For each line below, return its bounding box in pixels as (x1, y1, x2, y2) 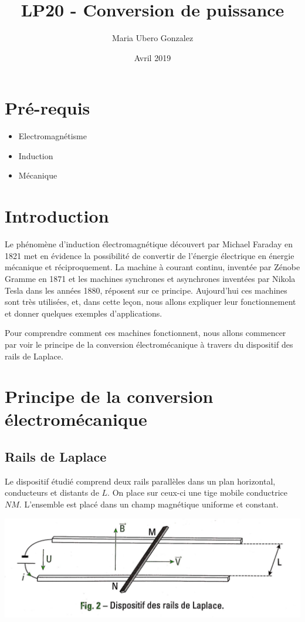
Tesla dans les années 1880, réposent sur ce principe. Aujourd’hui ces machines (5, 284, 287, 296)
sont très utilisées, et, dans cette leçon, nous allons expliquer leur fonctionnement (5, 295, 296, 308)
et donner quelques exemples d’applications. (5, 307, 162, 319)
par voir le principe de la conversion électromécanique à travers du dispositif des (5, 338, 293, 350)
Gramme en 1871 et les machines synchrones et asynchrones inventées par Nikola (5, 272, 296, 284)
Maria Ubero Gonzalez (111, 32, 194, 44)
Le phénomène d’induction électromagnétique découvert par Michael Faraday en (5, 238, 293, 250)
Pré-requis (5, 96, 90, 120)
